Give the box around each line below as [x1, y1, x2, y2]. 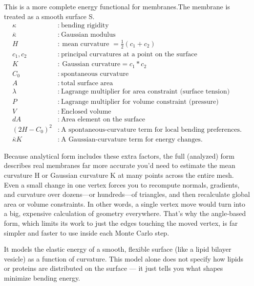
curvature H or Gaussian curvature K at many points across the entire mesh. [4, 169, 234, 180]
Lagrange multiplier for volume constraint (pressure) [61, 98, 219, 106]
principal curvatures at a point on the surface [61, 50, 197, 58]
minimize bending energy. [4, 272, 81, 283]
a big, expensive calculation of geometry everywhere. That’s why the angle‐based [4, 208, 246, 218]
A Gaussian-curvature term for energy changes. [61, 136, 203, 143]
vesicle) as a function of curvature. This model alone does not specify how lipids [4, 253, 244, 263]
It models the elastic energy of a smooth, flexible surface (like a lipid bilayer [4, 244, 232, 254]
